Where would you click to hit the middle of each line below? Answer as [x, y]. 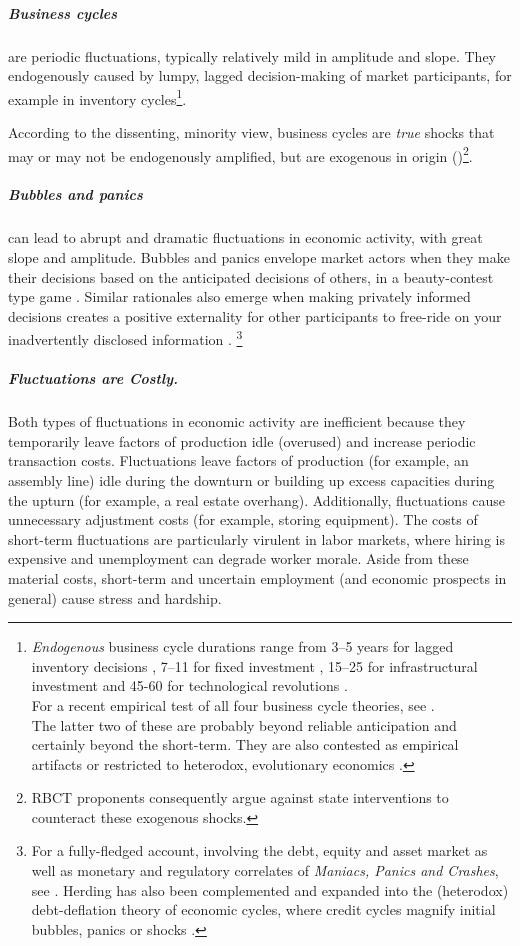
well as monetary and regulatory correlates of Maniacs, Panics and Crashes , [265, 870]
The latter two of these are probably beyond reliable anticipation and [244, 724]
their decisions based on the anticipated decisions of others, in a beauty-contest [251, 276]
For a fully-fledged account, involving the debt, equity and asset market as [259, 850]
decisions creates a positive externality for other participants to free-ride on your [255, 315]
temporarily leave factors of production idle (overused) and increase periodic [242, 440]
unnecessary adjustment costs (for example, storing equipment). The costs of [243, 519]
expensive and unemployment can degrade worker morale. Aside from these [238, 558]
